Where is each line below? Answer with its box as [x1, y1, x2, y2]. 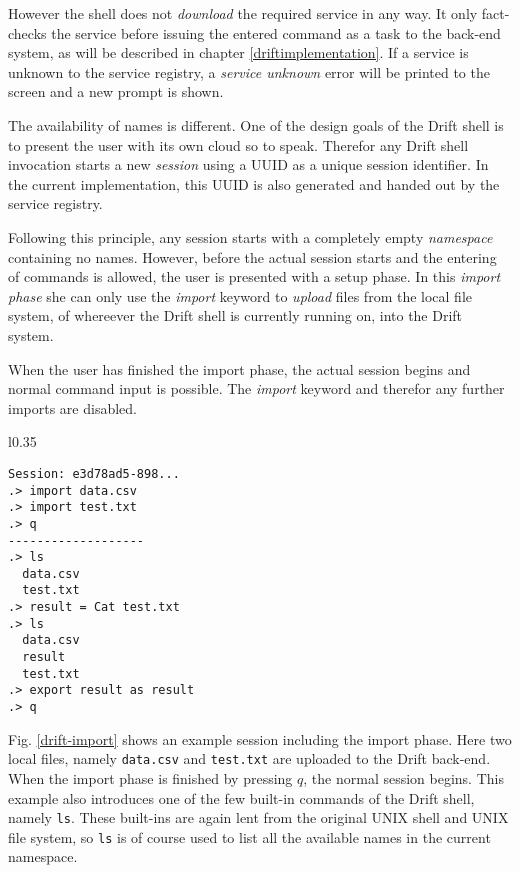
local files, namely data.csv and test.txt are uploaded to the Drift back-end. [8, 748, 491, 769]
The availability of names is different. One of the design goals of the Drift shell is [8, 114, 504, 135]
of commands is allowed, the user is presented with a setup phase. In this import [8, 266, 501, 287]
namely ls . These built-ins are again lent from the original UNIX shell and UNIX [8, 807, 509, 828]
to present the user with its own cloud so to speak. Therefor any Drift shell [8, 134, 469, 155]
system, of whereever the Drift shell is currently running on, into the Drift [8, 305, 463, 326]
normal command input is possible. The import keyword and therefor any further [8, 378, 505, 399]
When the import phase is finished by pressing [8, 767, 293, 788]
